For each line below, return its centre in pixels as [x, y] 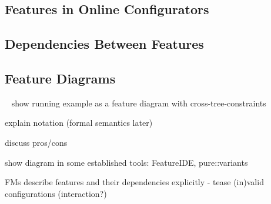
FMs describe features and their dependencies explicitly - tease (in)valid [134, 182]
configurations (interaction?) [56, 193]
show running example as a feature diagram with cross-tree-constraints [139, 103]
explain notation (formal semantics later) [79, 123]
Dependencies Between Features [104, 44]
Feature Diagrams [60, 78]
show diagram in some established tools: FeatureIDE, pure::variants [126, 162]
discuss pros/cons [36, 142]
